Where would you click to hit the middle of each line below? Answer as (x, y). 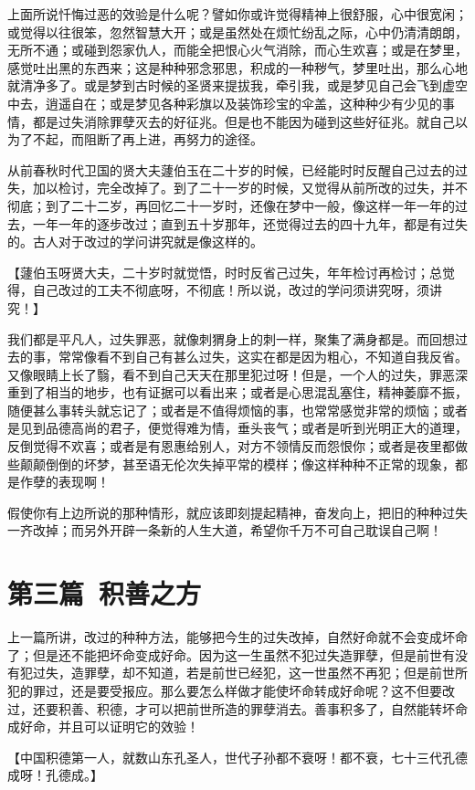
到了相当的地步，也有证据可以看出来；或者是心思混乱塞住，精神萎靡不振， (243, 392)
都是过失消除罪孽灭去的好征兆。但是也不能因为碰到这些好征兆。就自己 (243, 121)
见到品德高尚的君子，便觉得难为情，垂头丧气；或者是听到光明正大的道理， (243, 428)
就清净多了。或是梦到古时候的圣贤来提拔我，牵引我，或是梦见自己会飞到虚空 (237, 85)
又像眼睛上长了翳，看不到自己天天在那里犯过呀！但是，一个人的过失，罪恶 (231, 374)
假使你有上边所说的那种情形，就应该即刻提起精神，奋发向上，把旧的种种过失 (237, 512)
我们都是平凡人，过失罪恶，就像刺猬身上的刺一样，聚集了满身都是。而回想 (231, 338)
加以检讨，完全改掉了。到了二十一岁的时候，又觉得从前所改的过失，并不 (250, 188)
